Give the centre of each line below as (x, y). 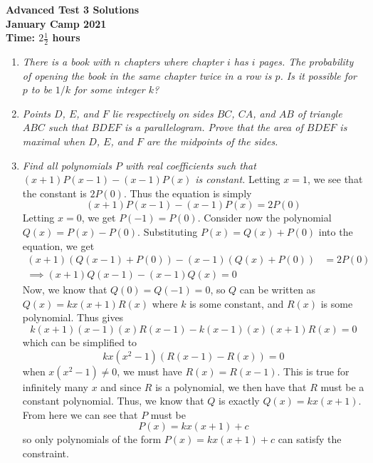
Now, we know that (65, 290)
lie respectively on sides (163, 113)
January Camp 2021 (56, 23)
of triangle (320, 113)
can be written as (278, 290)
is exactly (239, 401)
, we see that (335, 179)
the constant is (54, 193)
